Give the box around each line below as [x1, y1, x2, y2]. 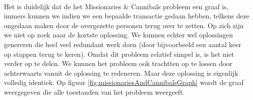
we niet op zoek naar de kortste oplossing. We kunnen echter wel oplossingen [4, 30, 233, 40]
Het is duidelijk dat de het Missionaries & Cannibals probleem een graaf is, [4, 1, 229, 11]
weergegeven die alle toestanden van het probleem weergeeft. [4, 86, 185, 97]
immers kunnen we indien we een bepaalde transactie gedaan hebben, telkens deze [4, 11, 250, 21]
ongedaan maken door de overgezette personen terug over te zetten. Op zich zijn [4, 20, 244, 30]
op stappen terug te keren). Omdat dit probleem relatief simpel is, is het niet [4, 49, 234, 59]
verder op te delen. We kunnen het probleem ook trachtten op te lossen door [4, 58, 233, 68]
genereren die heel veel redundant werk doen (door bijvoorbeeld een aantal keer [4, 39, 241, 49]
